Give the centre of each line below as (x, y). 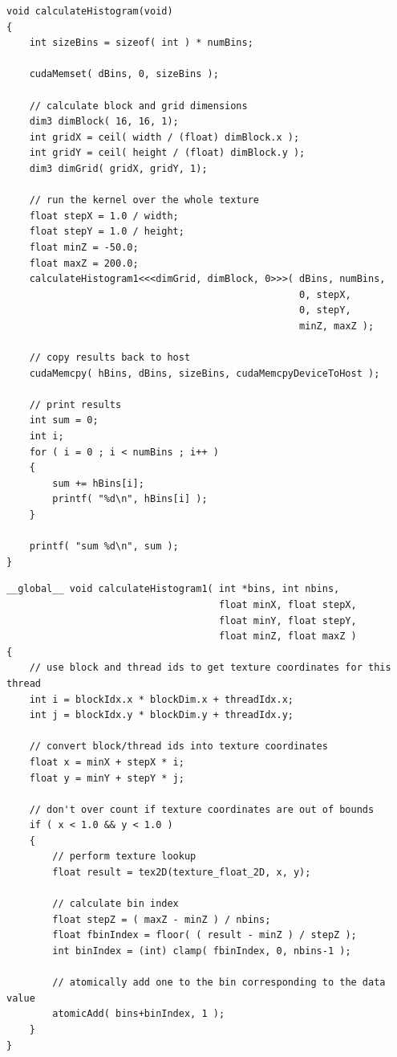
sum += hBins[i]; (98, 483)
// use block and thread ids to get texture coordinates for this (210, 668)
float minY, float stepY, (288, 620)
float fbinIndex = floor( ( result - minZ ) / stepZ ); (205, 935)
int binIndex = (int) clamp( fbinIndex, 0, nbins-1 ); (202, 951)
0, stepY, (325, 310)
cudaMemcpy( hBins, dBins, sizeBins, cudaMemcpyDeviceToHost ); (205, 373)
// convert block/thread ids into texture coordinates (178, 747)
